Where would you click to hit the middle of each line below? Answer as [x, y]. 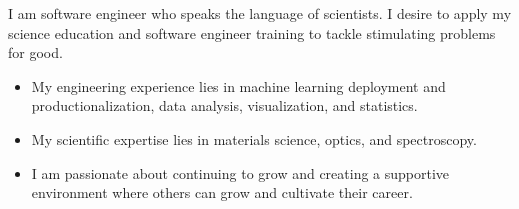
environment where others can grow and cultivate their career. [222, 192]
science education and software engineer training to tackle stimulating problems [252, 32]
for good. [35, 52]
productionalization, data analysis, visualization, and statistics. [224, 105]
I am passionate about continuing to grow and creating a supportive [240, 172]
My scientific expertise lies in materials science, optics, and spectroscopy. [254, 138]
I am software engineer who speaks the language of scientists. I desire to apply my [260, 13]
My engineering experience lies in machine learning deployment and [238, 85]
